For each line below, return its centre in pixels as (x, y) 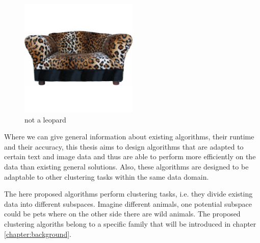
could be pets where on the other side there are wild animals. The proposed (122, 214)
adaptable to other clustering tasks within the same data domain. (107, 176)
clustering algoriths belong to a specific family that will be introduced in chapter (130, 223)
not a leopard (45, 119)
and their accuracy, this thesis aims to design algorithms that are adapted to (124, 146)
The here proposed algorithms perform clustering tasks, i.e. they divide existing (128, 194)
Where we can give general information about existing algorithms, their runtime (129, 137)
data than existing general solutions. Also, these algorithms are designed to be (126, 166)
